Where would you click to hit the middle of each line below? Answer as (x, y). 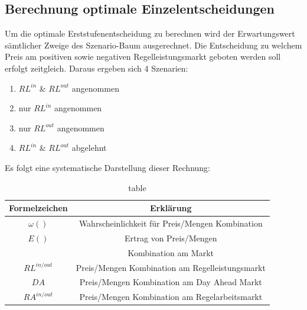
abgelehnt (89, 148)
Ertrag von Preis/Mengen (171, 238)
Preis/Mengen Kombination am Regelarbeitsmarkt (171, 297)
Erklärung (171, 208)
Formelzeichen (38, 208)
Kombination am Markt (171, 252)
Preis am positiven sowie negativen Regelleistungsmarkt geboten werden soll (143, 56)
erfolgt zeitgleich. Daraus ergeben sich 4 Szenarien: (97, 68)
